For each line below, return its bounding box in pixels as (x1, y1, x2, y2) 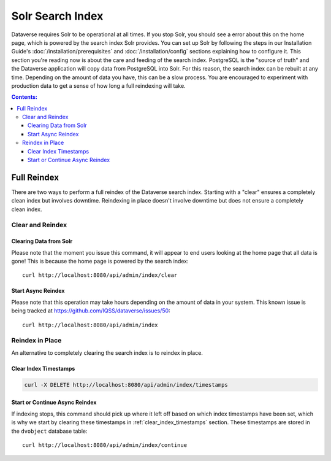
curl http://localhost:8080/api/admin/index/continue (22, 441, 187, 448)
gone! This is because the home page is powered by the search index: (11, 258, 189, 265)
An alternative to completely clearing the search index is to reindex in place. (11, 349, 204, 356)
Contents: (11, 93, 38, 101)
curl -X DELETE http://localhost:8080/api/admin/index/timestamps (24, 381, 228, 388)
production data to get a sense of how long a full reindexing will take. (11, 82, 186, 89)
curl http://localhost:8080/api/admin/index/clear (22, 272, 178, 279)
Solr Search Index (11, 9, 104, 23)
